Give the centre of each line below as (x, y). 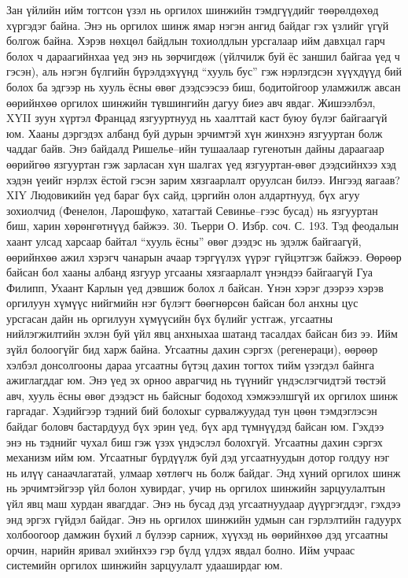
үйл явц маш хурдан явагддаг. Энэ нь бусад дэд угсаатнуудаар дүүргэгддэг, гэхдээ (204, 503)
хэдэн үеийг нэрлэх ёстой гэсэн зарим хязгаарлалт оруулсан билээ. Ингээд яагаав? (203, 179)
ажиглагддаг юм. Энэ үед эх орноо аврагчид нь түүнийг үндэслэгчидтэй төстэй (196, 380)
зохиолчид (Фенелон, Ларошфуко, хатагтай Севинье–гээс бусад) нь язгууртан (192, 210)
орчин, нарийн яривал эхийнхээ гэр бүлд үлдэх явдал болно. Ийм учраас (181, 549)
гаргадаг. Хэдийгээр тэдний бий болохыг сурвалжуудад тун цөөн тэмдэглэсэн (192, 411)
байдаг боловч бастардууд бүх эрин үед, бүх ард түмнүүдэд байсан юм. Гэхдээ (195, 426)
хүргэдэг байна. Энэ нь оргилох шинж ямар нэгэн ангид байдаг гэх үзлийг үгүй (198, 25)
